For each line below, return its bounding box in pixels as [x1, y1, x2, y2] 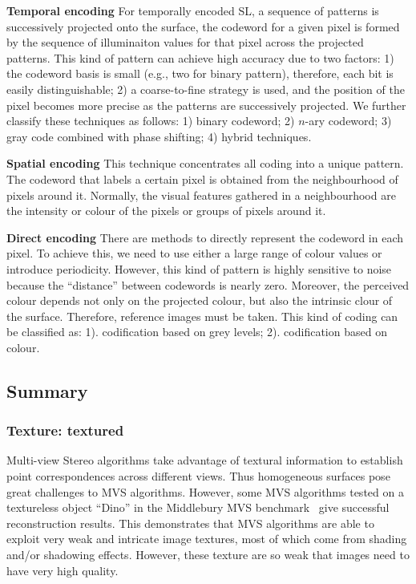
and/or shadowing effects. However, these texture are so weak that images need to [6, 546, 410, 563]
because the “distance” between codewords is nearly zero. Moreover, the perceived [6, 276, 410, 293]
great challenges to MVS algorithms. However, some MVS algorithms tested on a [6, 483, 404, 500]
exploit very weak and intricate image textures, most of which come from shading [6, 530, 407, 547]
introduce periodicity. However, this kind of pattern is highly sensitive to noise [6, 260, 392, 277]
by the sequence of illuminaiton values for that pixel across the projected [6, 34, 364, 51]
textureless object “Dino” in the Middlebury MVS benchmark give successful [6, 499, 390, 516]
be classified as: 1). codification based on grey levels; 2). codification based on [6, 323, 387, 340]
